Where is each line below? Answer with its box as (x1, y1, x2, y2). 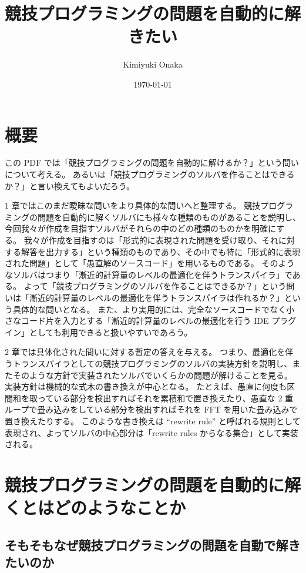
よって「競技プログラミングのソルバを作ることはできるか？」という (23, 280, 287, 292)
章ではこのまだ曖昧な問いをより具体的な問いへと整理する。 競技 (11, 199, 261, 212)
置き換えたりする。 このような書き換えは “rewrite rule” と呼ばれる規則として (5, 414, 301, 427)
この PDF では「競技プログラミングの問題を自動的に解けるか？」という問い (5, 156, 299, 169)
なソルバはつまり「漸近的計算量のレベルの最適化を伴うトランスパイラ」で (5, 268, 292, 280)
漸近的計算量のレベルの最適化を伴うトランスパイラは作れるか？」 (29, 291, 284, 303)
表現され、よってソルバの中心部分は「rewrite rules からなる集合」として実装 (5, 426, 298, 438)
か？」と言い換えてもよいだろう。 (5, 179, 134, 192)
